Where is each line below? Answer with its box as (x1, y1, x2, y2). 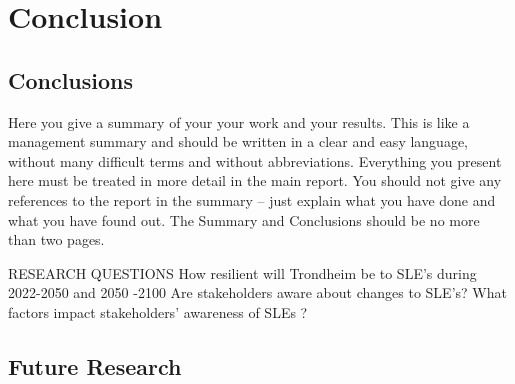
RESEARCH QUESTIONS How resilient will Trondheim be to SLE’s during (8, 262, 477, 283)
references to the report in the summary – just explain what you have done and (8, 189, 496, 210)
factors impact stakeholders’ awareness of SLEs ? (8, 301, 308, 322)
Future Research (8, 350, 182, 381)
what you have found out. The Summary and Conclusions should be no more (8, 209, 480, 230)
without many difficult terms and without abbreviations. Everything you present (8, 150, 502, 171)
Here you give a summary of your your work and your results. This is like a (8, 111, 470, 132)
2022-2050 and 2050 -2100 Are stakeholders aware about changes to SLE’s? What (8, 282, 507, 303)
